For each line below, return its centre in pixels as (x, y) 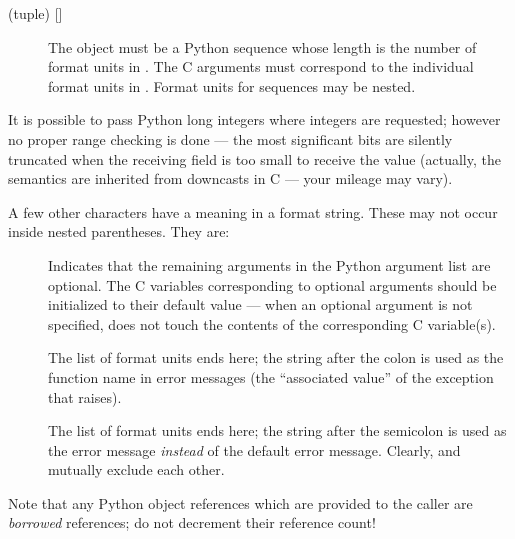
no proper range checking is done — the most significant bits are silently (230, 138)
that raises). (85, 396)
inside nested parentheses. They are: (119, 231)
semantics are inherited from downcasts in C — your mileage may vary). (230, 178)
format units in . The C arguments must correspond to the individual (261, 66)
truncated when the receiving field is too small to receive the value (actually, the (254, 158)
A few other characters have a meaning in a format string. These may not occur (253, 211)
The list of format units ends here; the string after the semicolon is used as (277, 430)
